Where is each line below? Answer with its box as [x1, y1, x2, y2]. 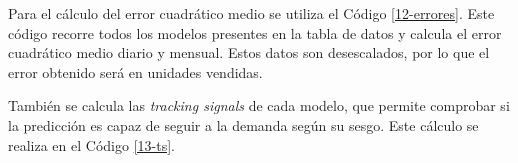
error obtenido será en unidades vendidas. [8, 61, 263, 82]
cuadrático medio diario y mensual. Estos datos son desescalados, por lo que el [8, 42, 490, 63]
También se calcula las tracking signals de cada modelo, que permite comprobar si [8, 95, 510, 116]
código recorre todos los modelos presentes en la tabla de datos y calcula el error [8, 22, 502, 43]
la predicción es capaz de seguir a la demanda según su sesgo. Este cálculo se [8, 114, 479, 135]
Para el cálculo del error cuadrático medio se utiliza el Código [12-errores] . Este [8, 3, 495, 23]
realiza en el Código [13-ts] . [8, 134, 175, 155]
